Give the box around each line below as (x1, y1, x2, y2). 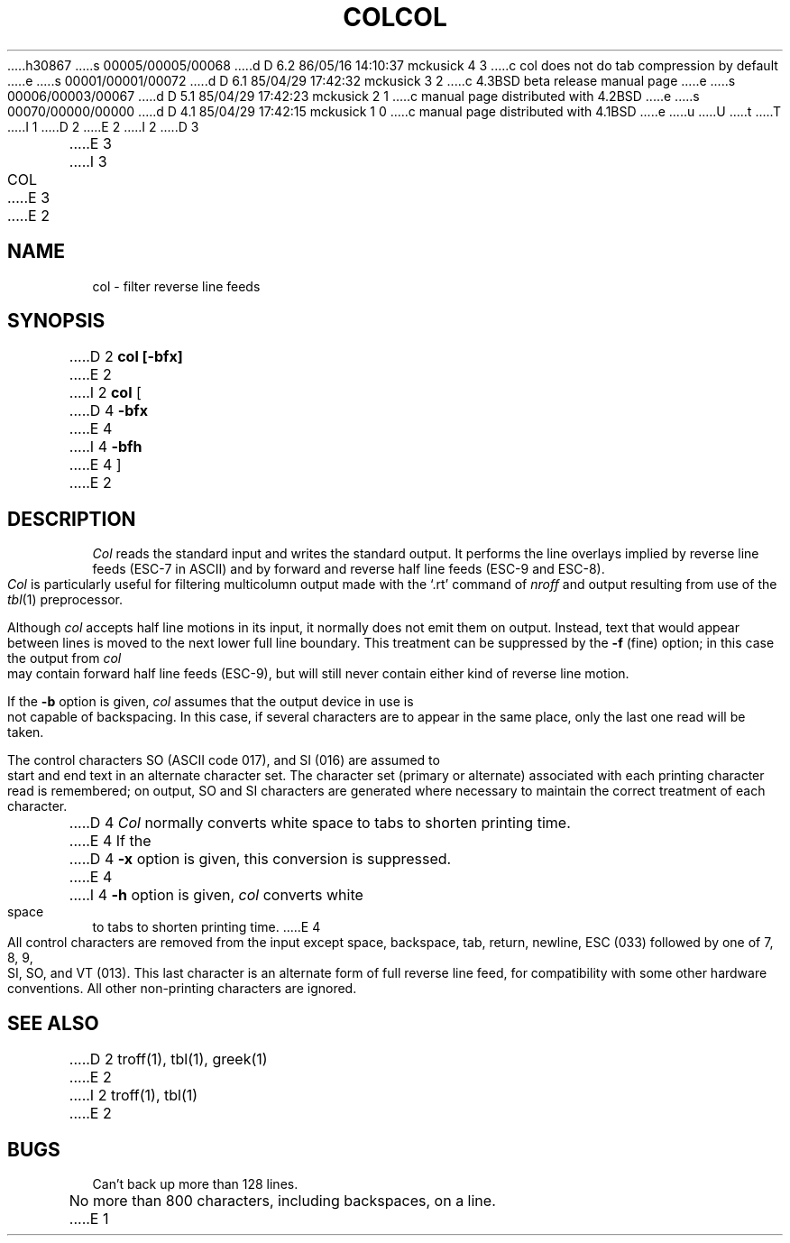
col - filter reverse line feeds (92, 278, 261, 294)
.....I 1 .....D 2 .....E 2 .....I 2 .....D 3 (7, 118, 199, 134)
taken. (7, 724, 44, 741)
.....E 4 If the (69, 832, 152, 851)
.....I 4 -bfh (69, 437, 142, 456)
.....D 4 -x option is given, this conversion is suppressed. (69, 850, 452, 869)
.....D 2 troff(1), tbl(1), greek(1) (69, 1050, 268, 1069)
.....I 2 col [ (69, 383, 142, 402)
